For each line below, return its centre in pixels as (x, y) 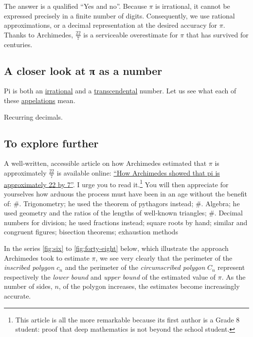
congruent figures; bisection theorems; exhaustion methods (91, 232)
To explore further (51, 143)
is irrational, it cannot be (193, 6)
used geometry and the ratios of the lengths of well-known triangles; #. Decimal (123, 213)
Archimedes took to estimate (47, 257)
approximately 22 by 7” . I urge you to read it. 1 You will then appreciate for (116, 183)
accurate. (18, 296)
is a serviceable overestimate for (131, 34)
